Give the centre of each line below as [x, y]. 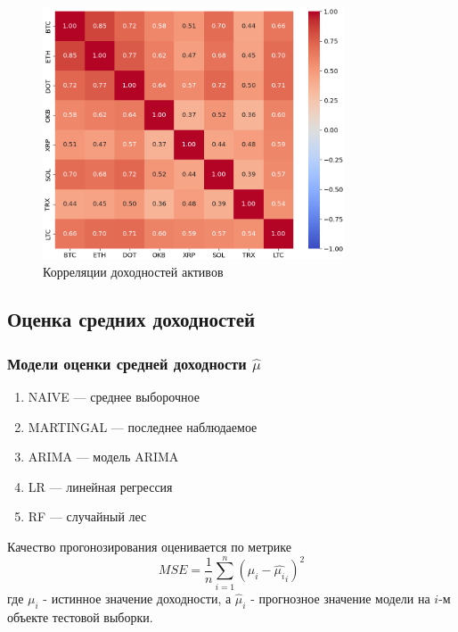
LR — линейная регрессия [100, 486]
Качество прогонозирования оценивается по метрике [149, 547]
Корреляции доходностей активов [133, 271]
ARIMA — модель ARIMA [103, 457]
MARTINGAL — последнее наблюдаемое [143, 426]
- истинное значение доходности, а [137, 598]
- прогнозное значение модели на [340, 598]
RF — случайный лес [87, 516]
